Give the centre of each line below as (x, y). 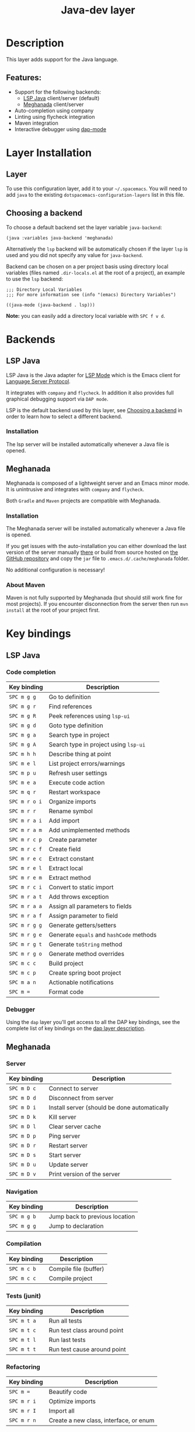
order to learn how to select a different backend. (64, 416)
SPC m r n (22, 1421)
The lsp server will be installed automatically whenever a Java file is (88, 444)
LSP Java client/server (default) (61, 98)
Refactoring (23, 1366)
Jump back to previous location (92, 1217)
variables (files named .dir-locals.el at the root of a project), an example (95, 272)
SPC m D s (22, 1155)
